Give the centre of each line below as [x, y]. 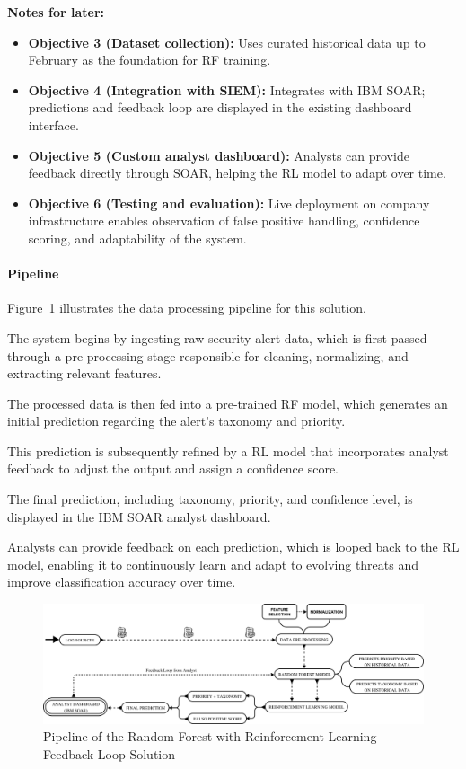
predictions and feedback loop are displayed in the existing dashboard [220, 107]
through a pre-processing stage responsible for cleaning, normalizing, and [208, 355]
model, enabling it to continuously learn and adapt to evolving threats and [213, 564]
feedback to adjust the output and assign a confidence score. [173, 468]
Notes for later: [56, 12]
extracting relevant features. [84, 373]
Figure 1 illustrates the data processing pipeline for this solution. [187, 308]
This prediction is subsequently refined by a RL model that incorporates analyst [228, 451]
